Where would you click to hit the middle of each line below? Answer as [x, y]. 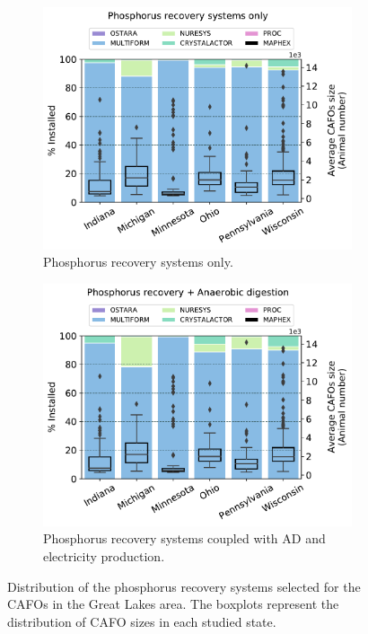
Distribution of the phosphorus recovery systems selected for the [184, 586]
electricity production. [104, 556]
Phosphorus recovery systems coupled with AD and [184, 538]
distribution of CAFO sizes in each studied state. [142, 621]
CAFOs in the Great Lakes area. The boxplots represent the [173, 604]
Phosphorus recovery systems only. [138, 262]
